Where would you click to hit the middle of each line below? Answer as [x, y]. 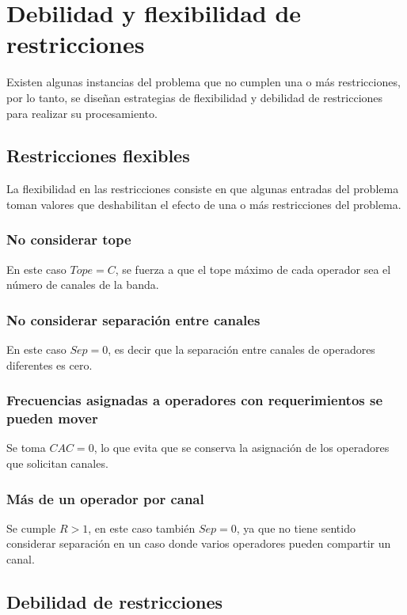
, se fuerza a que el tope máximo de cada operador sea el [253, 269]
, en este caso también [142, 528]
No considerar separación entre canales [133, 319]
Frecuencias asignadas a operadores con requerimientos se [195, 400]
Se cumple [31, 528]
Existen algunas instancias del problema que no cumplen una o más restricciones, [203, 82]
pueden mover [52, 418]
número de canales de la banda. [83, 285]
